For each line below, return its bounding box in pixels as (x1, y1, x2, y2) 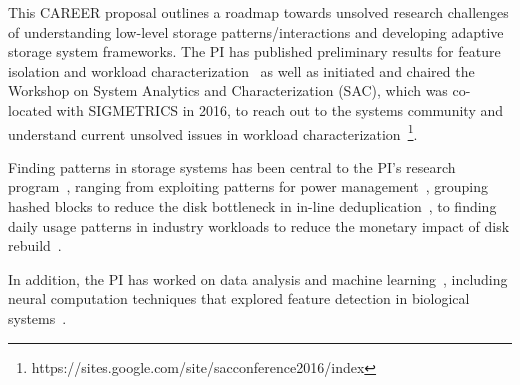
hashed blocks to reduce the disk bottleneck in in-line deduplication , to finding (8, 196, 497, 216)
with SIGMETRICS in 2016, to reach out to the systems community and (56, 99, 504, 120)
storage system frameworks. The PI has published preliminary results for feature (8, 41, 501, 62)
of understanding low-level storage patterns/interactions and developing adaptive (8, 21, 504, 42)
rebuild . (8, 235, 62, 256)
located (8, 99, 52, 120)
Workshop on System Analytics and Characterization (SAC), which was (8, 80, 448, 101)
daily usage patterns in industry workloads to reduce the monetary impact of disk (8, 215, 510, 236)
